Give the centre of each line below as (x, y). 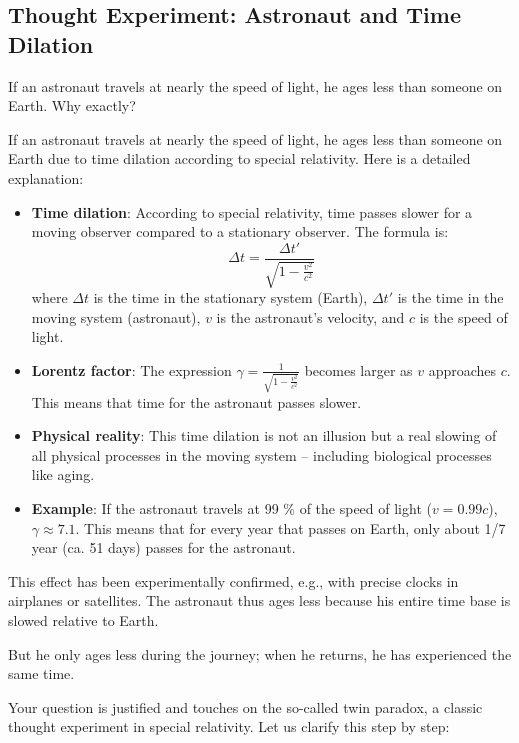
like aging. (63, 474)
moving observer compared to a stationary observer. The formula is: (240, 231)
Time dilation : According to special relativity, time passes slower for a (252, 211)
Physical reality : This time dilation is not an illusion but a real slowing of (264, 435)
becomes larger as (358, 369)
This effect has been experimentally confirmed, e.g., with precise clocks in (233, 580)
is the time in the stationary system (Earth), (230, 297)
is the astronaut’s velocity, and (310, 316)
